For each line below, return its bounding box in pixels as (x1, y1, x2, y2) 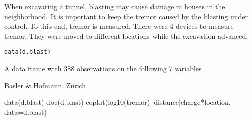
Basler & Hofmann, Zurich (4, 80, 86, 90)
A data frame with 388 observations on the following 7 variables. (4, 63, 204, 74)
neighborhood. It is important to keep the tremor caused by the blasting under (4, 11, 248, 21)
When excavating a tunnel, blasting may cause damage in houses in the (4, 1, 225, 11)
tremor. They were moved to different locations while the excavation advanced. (4, 30, 248, 41)
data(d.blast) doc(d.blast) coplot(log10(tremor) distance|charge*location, (4, 97, 231, 107)
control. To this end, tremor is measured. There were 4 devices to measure (4, 21, 234, 31)
